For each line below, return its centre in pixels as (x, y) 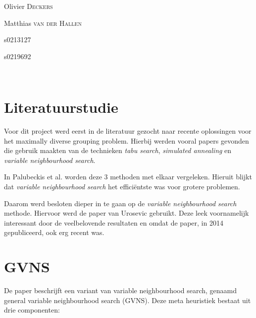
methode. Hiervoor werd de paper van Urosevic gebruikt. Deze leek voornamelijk (127, 213)
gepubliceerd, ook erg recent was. (54, 232)
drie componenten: (32, 310)
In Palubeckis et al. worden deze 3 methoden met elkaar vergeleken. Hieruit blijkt (128, 177)
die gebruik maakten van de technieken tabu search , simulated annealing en (118, 150)
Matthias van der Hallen (43, 23)
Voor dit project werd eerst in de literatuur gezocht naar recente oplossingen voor (128, 131)
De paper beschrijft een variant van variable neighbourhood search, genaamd (121, 290)
